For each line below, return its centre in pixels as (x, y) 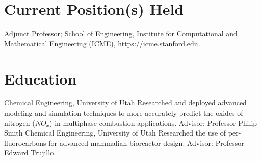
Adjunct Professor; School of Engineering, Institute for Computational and (121, 33)
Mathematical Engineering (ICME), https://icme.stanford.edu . (102, 43)
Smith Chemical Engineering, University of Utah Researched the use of (115, 133)
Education (41, 78)
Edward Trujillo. (30, 153)
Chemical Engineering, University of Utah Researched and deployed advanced (125, 103)
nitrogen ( (20, 123)
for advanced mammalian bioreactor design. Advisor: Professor (146, 142)
